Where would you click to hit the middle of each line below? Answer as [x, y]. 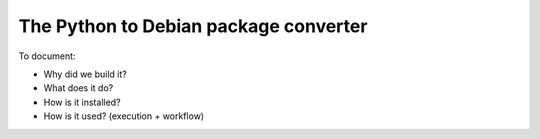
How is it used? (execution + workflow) [124, 116]
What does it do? [78, 88]
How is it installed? [82, 102]
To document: [47, 56]
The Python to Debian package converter [193, 26]
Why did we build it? [85, 74]
